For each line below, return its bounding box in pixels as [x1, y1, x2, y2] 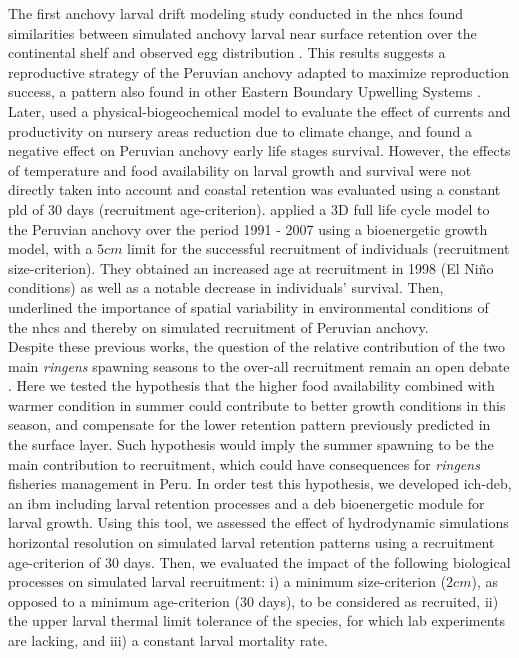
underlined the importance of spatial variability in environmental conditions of [8, 296, 489, 317]
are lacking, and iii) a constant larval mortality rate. [8, 630, 328, 650]
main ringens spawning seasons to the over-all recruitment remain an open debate [8, 355, 510, 376]
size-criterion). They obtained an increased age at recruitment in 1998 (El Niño [8, 257, 494, 278]
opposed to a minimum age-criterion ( [8, 590, 240, 611]
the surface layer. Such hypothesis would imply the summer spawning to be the [8, 434, 494, 455]
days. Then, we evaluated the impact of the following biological [123, 551, 511, 572]
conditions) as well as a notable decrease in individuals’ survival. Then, [8, 277, 444, 298]
